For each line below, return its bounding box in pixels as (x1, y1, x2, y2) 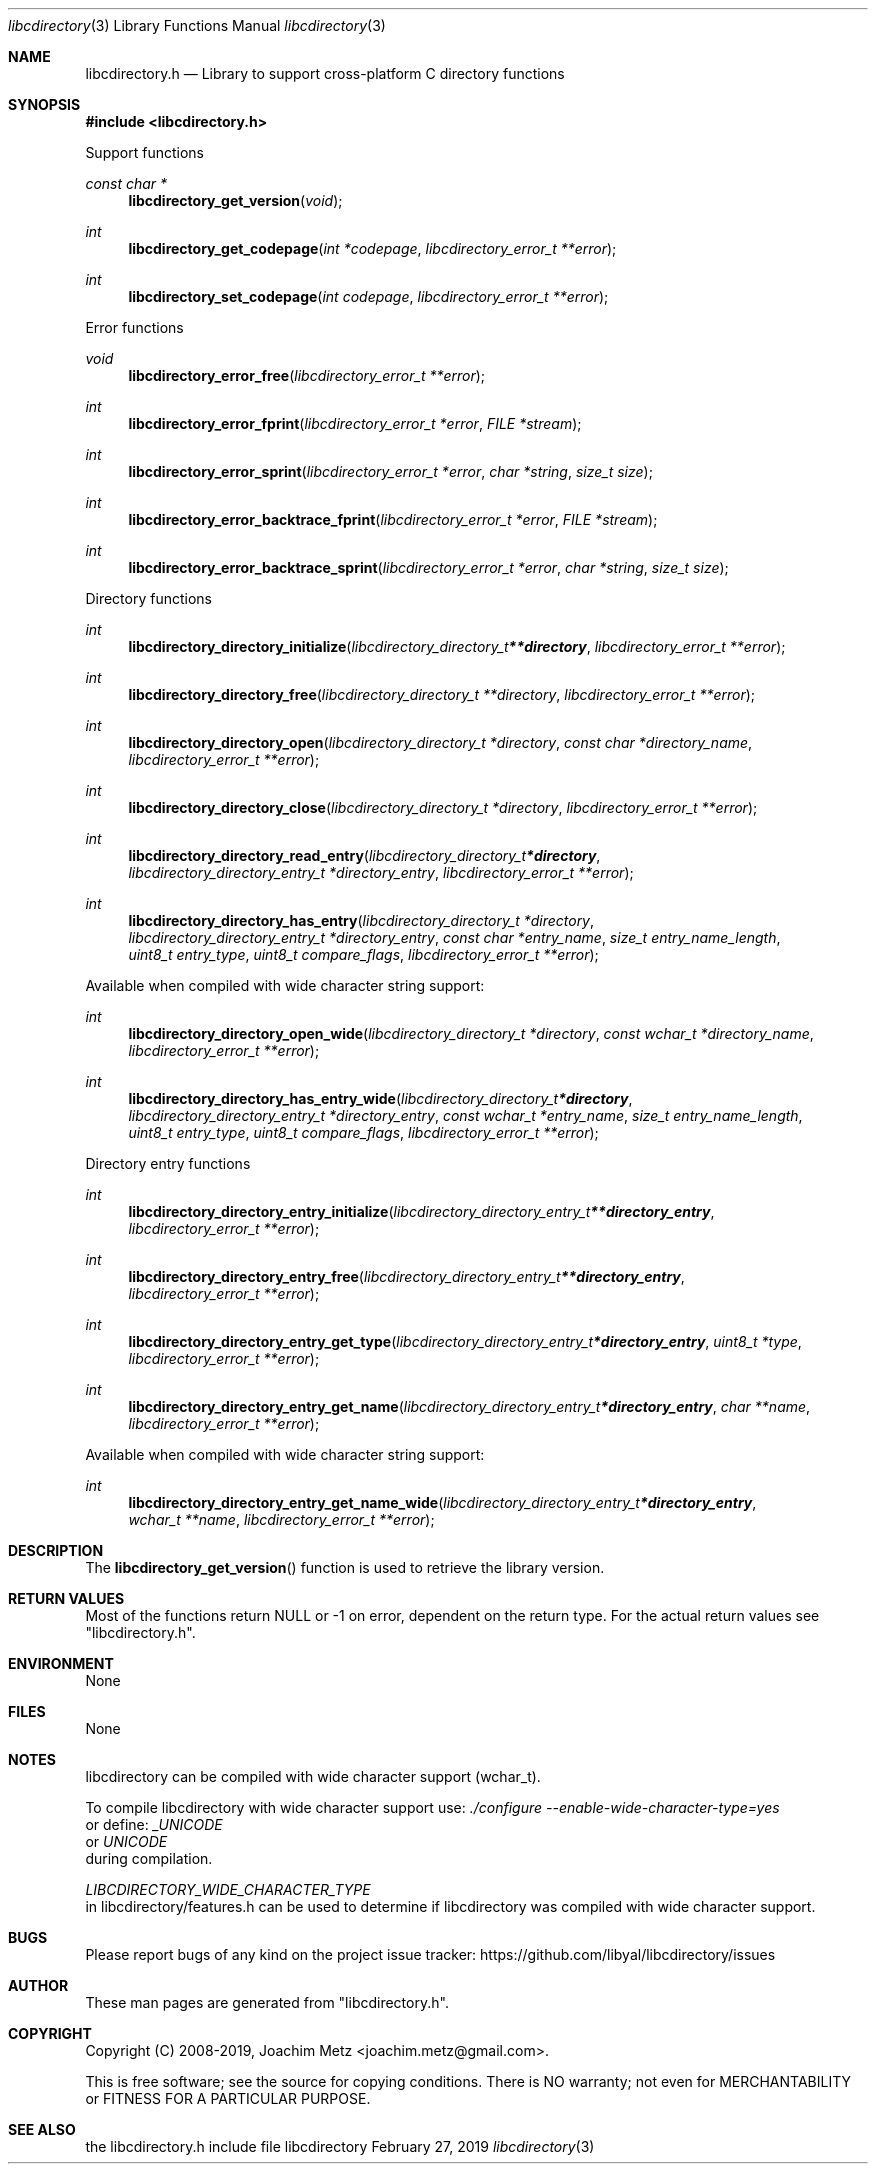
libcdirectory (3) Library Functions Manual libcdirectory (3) (8, 17, 386, 34)
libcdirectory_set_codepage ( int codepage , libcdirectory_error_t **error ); (128, 288, 609, 305)
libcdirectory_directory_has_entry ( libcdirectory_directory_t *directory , (128, 912, 595, 929)
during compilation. (85, 1850, 213, 1867)
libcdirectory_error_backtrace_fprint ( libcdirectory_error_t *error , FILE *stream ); (128, 511, 658, 528)
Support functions (85, 144, 204, 161)
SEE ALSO (8, 2121, 76, 2138)
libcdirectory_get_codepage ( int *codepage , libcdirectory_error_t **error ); (128, 240, 617, 257)
